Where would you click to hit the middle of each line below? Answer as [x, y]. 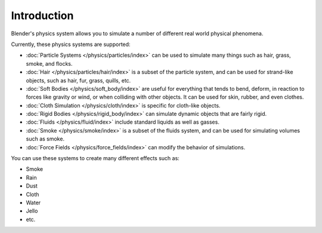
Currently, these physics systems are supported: [71, 44]
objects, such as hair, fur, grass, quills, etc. [78, 80]
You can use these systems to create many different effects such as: [95, 158]
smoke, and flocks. [49, 63]
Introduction [42, 16]
